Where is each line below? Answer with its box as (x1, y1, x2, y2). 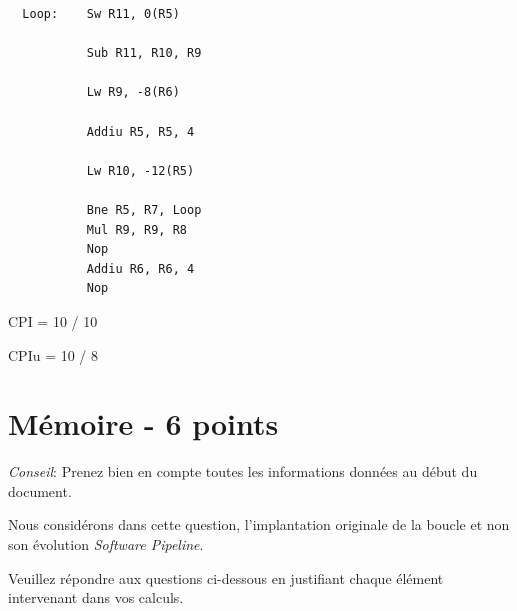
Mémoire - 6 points (8, 403, 279, 444)
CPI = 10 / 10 (8, 310, 98, 331)
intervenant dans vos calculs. (8, 587, 184, 608)
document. (8, 480, 72, 501)
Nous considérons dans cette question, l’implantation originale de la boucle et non (8, 514, 510, 535)
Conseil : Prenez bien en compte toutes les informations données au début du (8, 461, 478, 482)
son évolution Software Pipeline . (8, 534, 204, 554)
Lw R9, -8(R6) (86, 85, 180, 100)
